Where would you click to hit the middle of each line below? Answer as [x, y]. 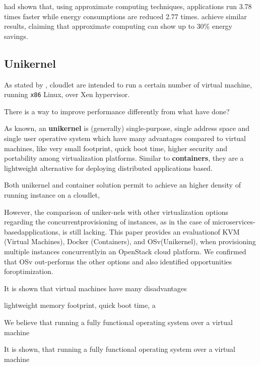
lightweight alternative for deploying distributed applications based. [108, 168]
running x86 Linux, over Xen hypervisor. [67, 94]
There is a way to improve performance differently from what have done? [117, 111]
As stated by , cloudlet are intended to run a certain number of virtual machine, [128, 84]
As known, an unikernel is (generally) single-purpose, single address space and [127, 128]
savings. [16, 36]
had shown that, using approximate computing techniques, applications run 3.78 [128, 6]
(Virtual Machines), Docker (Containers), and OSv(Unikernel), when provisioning [130, 241]
